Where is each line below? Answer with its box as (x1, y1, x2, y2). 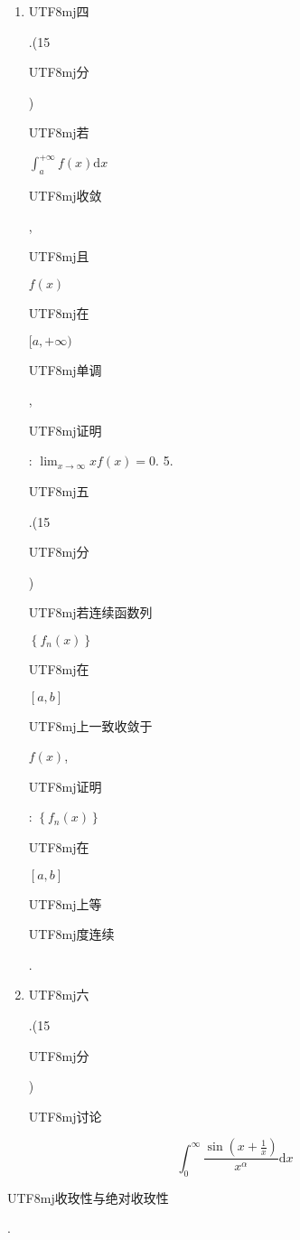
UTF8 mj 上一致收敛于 (28, 716, 153, 735)
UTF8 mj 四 (28, 2, 89, 20)
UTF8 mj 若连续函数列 (28, 603, 153, 622)
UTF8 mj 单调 (28, 360, 102, 379)
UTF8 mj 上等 (28, 894, 102, 913)
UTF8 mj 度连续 (28, 925, 115, 944)
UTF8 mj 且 (28, 247, 89, 266)
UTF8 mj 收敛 (28, 186, 102, 205)
